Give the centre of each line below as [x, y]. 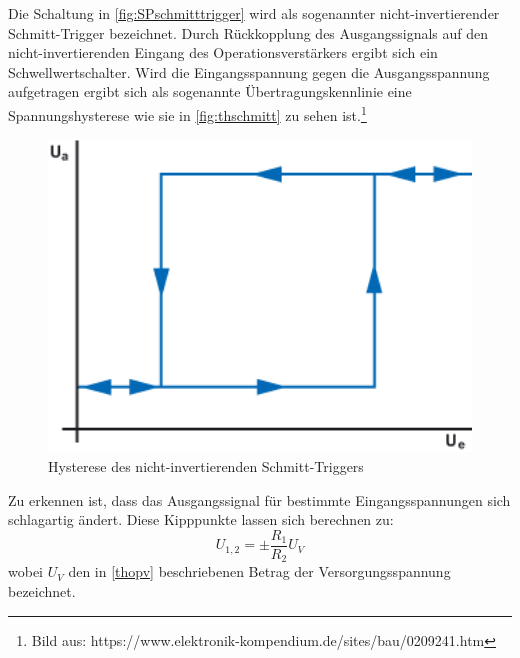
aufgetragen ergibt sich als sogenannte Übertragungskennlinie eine [210, 91]
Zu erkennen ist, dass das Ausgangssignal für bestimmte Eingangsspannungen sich [259, 499]
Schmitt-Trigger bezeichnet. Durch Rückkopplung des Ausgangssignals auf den [248, 32]
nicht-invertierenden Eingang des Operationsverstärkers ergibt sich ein [223, 52]
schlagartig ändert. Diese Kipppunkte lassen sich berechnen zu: [201, 519]
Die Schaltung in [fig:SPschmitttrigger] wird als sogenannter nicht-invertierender [254, 13]
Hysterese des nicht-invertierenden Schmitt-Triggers [206, 466]
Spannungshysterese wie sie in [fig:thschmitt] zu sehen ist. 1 [187, 113]
